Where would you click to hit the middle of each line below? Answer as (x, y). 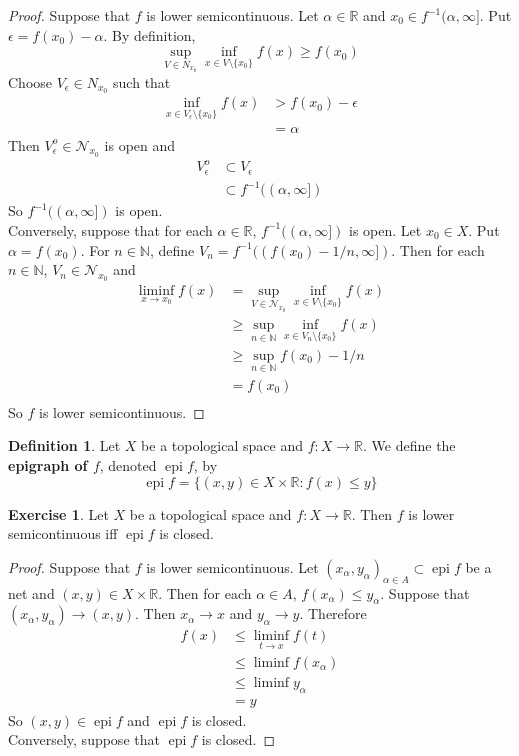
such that (142, 81)
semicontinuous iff (63, 533)
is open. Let (385, 229)
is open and (140, 144)
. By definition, (149, 34)
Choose (30, 81)
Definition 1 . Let (64, 445)
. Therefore (333, 613)
